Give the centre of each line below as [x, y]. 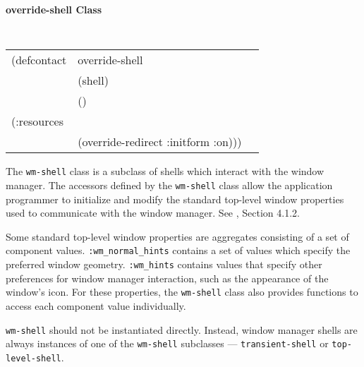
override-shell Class [54, 9]
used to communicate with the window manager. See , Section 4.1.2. [153, 213]
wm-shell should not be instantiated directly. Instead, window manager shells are [182, 329]
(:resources [38, 121]
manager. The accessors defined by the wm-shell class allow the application [169, 185]
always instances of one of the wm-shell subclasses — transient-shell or [167, 343]
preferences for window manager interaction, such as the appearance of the [167, 278]
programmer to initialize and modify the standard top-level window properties [175, 199]
